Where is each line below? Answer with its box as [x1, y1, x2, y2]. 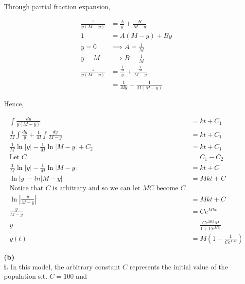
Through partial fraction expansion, [4, 1, 110, 11]
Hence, [4, 98, 24, 108]
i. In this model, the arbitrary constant [4, 261, 121, 271]
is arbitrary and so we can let [52, 184, 140, 192]
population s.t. [4, 271, 48, 281]
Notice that [9, 184, 44, 192]
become [156, 184, 178, 192]
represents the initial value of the [129, 261, 228, 271]
